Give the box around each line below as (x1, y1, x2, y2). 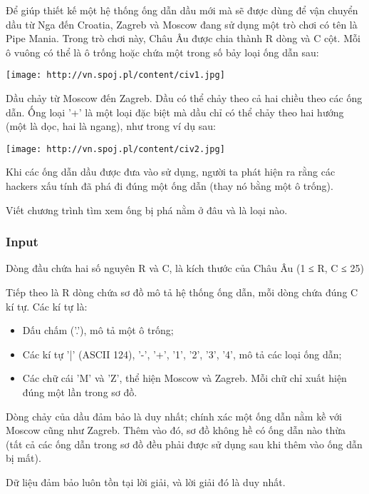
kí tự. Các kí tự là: (6, 298, 88, 313)
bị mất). (6, 450, 41, 465)
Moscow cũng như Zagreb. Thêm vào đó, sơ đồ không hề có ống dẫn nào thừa (6, 423, 345, 438)
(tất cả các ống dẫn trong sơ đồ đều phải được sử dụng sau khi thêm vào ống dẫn (6, 436, 363, 451)
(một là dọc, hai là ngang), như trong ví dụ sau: (6, 119, 216, 133)
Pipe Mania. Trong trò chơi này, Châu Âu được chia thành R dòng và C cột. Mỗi (6, 31, 360, 46)
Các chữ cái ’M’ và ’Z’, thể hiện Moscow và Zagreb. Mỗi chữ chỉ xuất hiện (22, 370, 347, 385)
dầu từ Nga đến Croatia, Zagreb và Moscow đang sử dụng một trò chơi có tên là (6, 16, 358, 31)
